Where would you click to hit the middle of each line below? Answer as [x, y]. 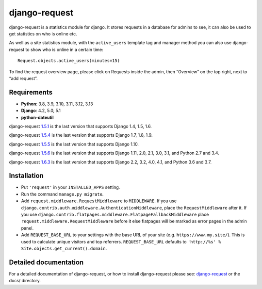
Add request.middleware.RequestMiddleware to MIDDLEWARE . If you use [99, 201]
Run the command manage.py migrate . [62, 194]
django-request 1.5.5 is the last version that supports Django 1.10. [74, 144]
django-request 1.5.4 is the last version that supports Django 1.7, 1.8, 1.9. [81, 135]
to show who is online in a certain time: [65, 49]
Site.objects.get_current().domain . [64, 248]
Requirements [31, 92]
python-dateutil [37, 117]
